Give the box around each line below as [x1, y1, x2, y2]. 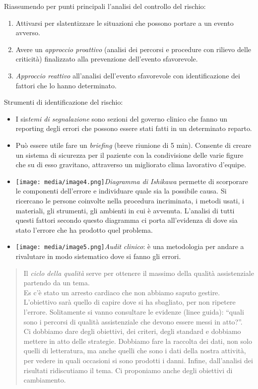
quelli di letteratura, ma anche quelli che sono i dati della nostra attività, [23, 345, 246, 356]
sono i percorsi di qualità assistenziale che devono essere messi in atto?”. [23, 316, 243, 326]
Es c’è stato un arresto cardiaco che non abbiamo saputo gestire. [23, 287, 220, 297]
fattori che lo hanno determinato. [15, 80, 117, 90]
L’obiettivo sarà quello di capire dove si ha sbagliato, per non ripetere [23, 297, 236, 307]
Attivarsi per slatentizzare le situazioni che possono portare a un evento [15, 17, 234, 28]
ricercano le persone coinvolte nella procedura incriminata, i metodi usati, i [15, 195, 244, 205]
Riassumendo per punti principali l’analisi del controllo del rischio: [4, 1, 206, 11]
